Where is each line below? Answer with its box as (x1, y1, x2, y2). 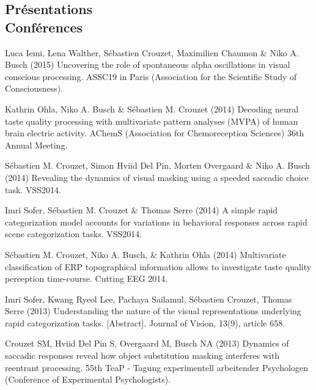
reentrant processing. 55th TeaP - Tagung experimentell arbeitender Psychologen (5, 361, 308, 373)
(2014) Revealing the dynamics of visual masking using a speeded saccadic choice (5, 171, 309, 183)
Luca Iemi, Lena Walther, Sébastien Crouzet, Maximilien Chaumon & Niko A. (5, 46, 299, 59)
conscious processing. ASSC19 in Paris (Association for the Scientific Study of (5, 70, 297, 83)
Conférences (5, 17, 83, 36)
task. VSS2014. (5, 183, 61, 196)
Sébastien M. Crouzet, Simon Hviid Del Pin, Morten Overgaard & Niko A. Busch (5, 159, 310, 172)
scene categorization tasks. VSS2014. (5, 227, 142, 240)
